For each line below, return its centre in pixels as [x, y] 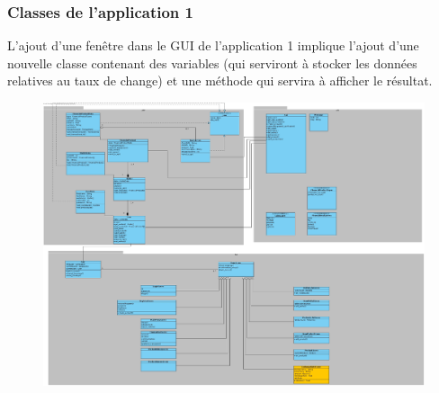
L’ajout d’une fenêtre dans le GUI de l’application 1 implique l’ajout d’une [213, 45]
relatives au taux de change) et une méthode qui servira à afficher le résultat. [220, 80]
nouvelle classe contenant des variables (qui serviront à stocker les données [212, 63]
